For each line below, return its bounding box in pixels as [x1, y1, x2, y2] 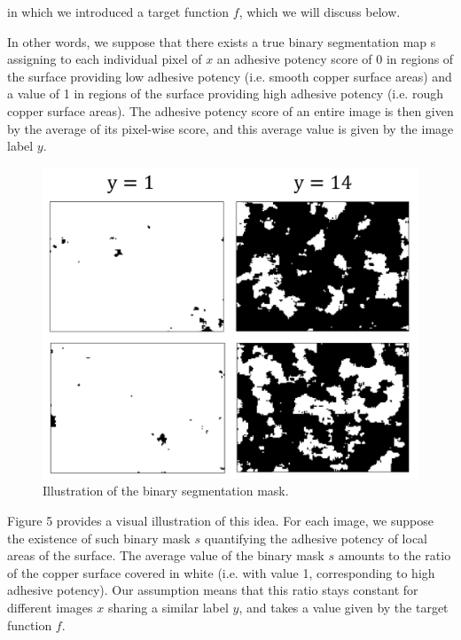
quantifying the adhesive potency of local [204, 528, 427, 547]
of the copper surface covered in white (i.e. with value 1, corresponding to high [7, 563, 435, 581]
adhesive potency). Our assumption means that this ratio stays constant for [7, 581, 418, 599]
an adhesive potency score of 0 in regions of [216, 50, 454, 68]
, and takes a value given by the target [238, 598, 449, 617]
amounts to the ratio [338, 546, 451, 565]
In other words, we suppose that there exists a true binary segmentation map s [7, 32, 436, 51]
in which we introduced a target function [7, 3, 230, 20]
